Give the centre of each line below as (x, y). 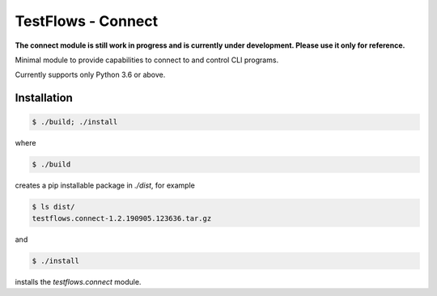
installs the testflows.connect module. (78, 281)
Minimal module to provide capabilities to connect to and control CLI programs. (147, 60)
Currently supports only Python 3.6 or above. (90, 75)
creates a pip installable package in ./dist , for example (105, 185)
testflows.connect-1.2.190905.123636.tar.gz (122, 218)
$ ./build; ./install (75, 122)
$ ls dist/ (53, 207)
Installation (44, 98)
